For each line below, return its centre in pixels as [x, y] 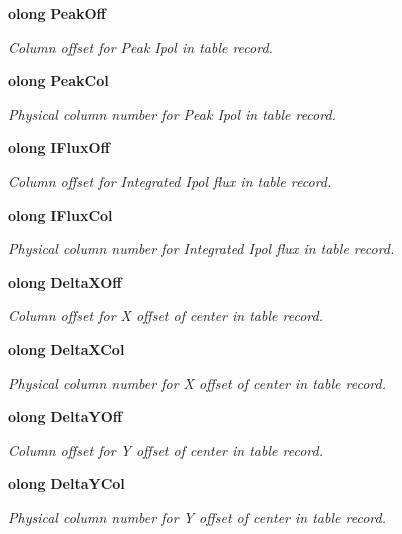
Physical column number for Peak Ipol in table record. [172, 113]
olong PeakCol [58, 80]
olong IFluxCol [60, 214]
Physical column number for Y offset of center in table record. [197, 516]
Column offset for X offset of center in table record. [165, 315]
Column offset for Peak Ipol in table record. [140, 46]
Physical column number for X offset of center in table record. [197, 382]
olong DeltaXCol [66, 348]
